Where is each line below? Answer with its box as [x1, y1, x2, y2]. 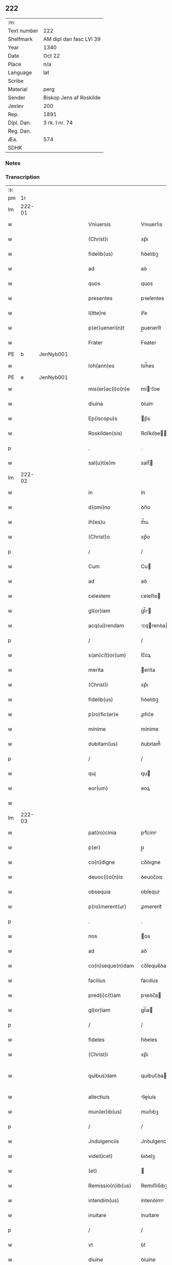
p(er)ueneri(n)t [88, 324, 124, 331]
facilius [88, 977, 106, 984]
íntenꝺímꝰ [140, 1197, 164, 1204]
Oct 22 [43, 52, 60, 59]
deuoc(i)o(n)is [88, 874, 123, 881]
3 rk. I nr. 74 [43, 119, 73, 126]
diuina [88, 400, 103, 407]
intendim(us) [88, 1197, 119, 1204]
